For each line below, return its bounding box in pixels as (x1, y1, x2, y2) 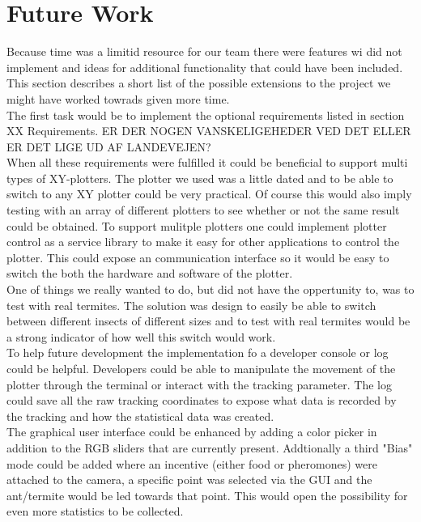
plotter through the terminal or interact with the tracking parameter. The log (6, 376, 392, 393)
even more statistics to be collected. (6, 503, 184, 520)
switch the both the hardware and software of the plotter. (6, 265, 293, 282)
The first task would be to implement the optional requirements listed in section (6, 106, 405, 123)
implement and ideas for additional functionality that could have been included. (6, 58, 403, 75)
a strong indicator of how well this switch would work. (6, 328, 276, 345)
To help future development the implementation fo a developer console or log (6, 344, 389, 361)
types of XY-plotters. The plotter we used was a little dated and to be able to (6, 169, 393, 186)
